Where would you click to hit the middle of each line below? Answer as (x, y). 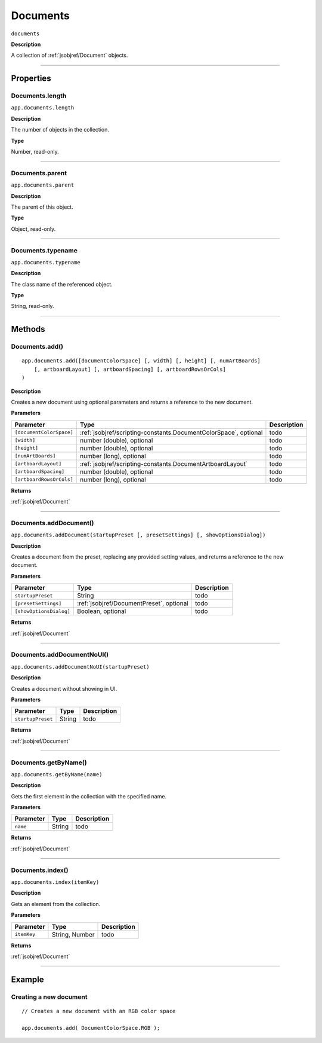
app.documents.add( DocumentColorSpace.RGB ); (91, 1028)
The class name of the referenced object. (62, 284)
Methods (28, 329)
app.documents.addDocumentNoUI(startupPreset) (80, 667)
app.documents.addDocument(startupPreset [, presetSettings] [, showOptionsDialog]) (138, 535)
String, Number (73, 934)
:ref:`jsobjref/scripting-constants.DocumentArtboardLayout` (164, 463)
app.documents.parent (43, 185)
